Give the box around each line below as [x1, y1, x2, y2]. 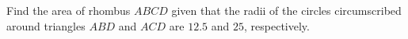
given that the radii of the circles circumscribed [171, 2, 402, 18]
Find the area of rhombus [6, 2, 131, 18]
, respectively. [244, 17, 310, 34]
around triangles [6, 17, 86, 34]
